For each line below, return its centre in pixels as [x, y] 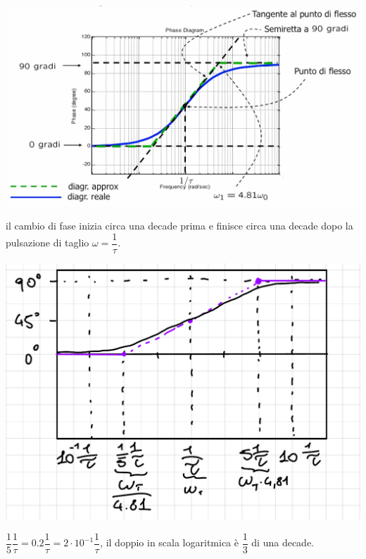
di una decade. [283, 542]
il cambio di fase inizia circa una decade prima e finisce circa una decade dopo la [179, 226]
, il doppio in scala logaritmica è [169, 542]
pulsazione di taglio [48, 243]
